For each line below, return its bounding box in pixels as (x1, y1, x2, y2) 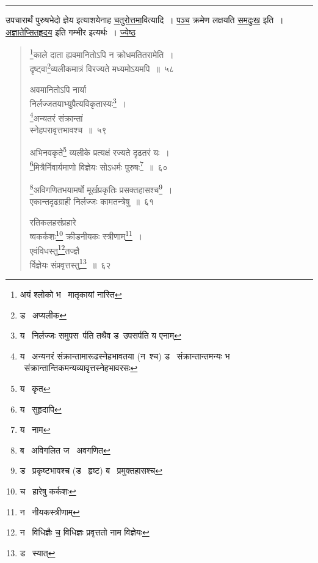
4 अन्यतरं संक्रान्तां (29, 109, 83, 124)
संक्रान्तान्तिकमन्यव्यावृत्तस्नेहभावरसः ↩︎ (24, 361, 138, 374)
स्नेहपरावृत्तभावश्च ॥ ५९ (29, 123, 107, 136)
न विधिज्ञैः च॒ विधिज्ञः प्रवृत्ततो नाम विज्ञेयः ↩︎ (20, 526, 150, 539)
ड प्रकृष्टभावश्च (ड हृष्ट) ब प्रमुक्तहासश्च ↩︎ (20, 464, 162, 477)
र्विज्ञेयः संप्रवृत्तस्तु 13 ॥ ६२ (29, 256, 111, 271)
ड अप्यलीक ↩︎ (20, 308, 67, 321)
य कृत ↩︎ (20, 382, 51, 395)
